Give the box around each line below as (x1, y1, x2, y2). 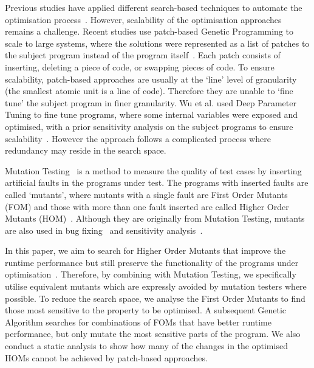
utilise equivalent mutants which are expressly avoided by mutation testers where (5, 280, 307, 293)
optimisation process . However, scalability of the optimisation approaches (5, 13, 282, 26)
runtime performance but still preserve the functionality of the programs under (5, 256, 299, 268)
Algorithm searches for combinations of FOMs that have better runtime (5, 315, 271, 328)
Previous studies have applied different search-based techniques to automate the (5, 1, 302, 13)
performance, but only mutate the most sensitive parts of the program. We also (5, 327, 301, 340)
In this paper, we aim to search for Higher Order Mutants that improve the (5, 244, 286, 257)
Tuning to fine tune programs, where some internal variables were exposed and (5, 108, 298, 121)
